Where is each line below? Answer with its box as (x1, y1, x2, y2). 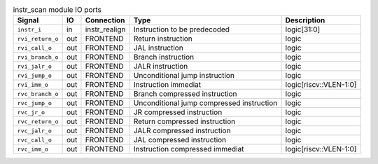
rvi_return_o (17, 35, 59, 42)
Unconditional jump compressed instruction (133, 98, 278, 108)
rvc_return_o (17, 118, 59, 125)
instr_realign (85, 25, 126, 34)
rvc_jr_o (17, 109, 45, 116)
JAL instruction (133, 43, 183, 53)
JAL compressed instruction (133, 135, 227, 145)
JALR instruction (133, 62, 188, 71)
